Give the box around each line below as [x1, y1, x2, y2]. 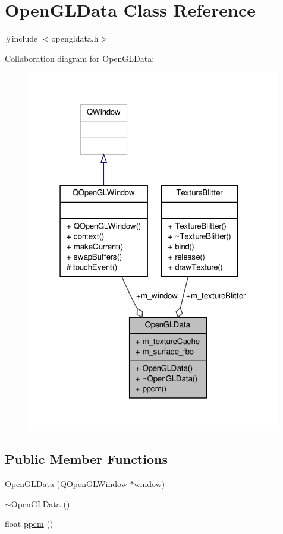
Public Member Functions [5, 450, 168, 468]
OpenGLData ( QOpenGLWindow [5, 478, 127, 490]
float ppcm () [5, 517, 54, 530]
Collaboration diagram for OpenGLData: [5, 52, 155, 64]
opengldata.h [51, 32, 99, 45]
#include [5, 32, 38, 45]
